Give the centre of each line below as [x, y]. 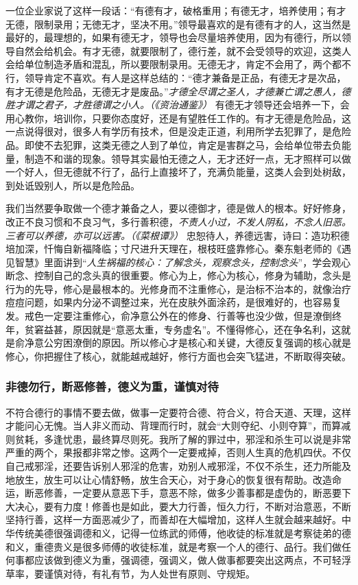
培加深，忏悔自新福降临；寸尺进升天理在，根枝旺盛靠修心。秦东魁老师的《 [174, 249]
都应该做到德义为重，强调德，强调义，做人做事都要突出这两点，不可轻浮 [188, 560]
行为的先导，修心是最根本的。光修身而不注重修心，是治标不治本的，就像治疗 [178, 288]
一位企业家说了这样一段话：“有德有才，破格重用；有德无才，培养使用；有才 [176, 10]
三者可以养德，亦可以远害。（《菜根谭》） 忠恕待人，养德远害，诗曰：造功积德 [178, 235]
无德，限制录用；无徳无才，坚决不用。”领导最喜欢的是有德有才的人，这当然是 [178, 24]
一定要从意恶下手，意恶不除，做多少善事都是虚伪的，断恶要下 [212, 493]
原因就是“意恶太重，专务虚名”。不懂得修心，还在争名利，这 [207, 329]
